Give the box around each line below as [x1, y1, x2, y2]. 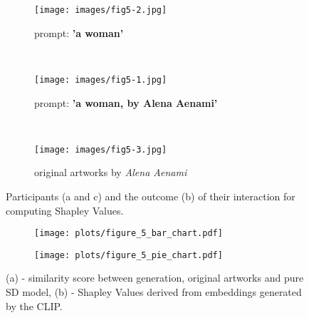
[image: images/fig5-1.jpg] [34, 74, 167, 85]
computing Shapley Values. [6, 202, 124, 217]
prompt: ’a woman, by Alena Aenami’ [34, 95, 218, 110]
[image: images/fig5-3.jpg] [34, 144, 167, 155]
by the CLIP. [6, 298, 63, 313]
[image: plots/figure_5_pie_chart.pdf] [34, 250, 223, 260]
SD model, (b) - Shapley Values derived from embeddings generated [6, 284, 302, 299]
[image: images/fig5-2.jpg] [34, 5, 167, 15]
